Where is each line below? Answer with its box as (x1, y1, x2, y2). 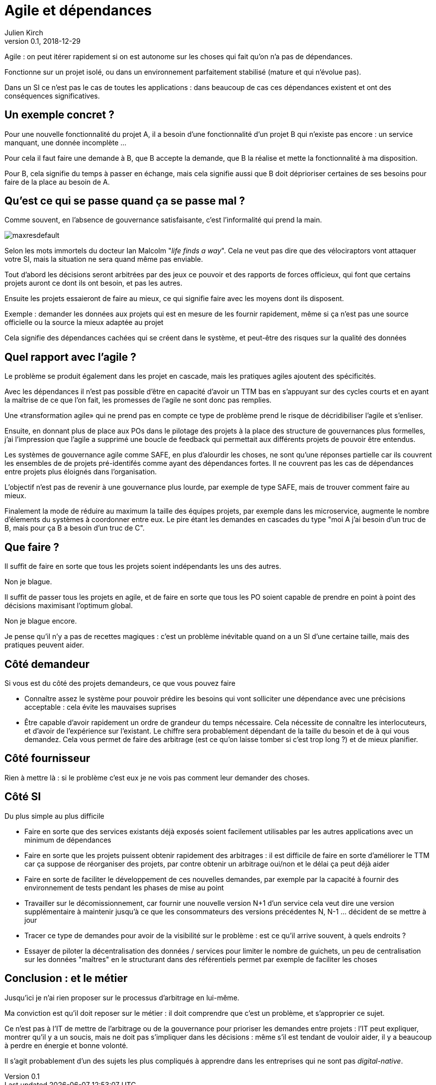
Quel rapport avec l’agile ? (4, 350, 136, 363)
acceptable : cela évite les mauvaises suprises (24, 702, 176, 711)
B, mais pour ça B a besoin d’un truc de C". (4, 524, 145, 533)
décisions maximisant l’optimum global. (4, 601, 133, 610)
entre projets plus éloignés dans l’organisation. (4, 467, 157, 476)
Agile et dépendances (4, 2, 152, 19)
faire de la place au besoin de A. (4, 177, 110, 186)
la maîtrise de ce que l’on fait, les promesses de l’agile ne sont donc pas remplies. (4, 396, 272, 405)
